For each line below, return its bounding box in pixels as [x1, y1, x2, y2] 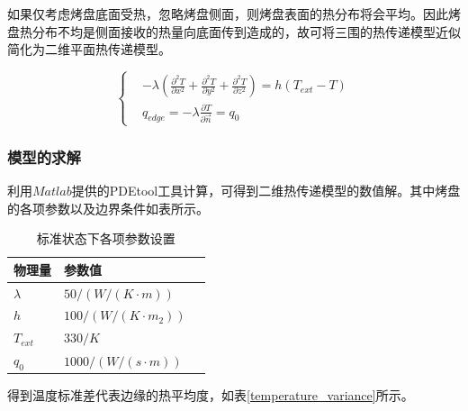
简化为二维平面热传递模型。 [7, 40, 171, 59]
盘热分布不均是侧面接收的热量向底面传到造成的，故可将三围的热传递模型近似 [7, 22, 461, 41]
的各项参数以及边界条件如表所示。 [7, 198, 209, 217]
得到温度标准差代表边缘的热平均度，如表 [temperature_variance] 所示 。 [7, 386, 414, 405]
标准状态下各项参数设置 [36, 229, 175, 248]
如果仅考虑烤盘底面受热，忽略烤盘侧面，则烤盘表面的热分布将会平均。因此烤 [7, 5, 461, 23]
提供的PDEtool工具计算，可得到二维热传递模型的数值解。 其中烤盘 [71, 180, 461, 199]
